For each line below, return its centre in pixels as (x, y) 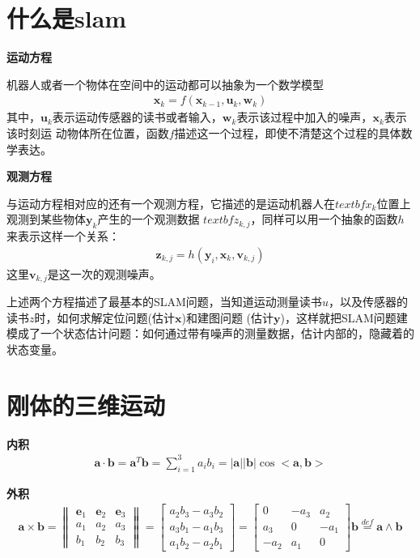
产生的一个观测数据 (148, 219)
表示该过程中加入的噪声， (305, 117)
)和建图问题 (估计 (228, 317)
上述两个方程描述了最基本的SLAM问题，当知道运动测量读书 (164, 302)
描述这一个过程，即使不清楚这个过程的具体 (288, 132)
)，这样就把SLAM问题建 (344, 317)
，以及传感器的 (368, 302)
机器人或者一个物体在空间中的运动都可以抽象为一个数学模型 (165, 84)
